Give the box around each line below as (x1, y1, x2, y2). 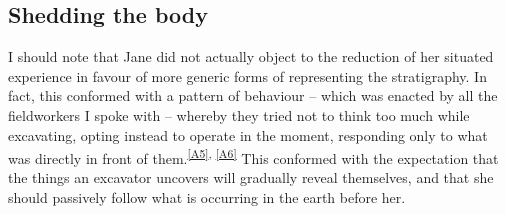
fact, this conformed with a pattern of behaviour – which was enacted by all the (8, 85, 498, 106)
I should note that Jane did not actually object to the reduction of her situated (8, 46, 494, 67)
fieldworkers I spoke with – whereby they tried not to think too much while (8, 104, 470, 125)
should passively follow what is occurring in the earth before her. (8, 187, 406, 208)
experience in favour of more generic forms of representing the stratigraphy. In (8, 65, 487, 86)
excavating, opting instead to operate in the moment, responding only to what (8, 124, 488, 145)
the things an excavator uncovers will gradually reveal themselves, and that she (8, 167, 494, 188)
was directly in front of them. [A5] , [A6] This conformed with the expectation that (8, 145, 499, 168)
